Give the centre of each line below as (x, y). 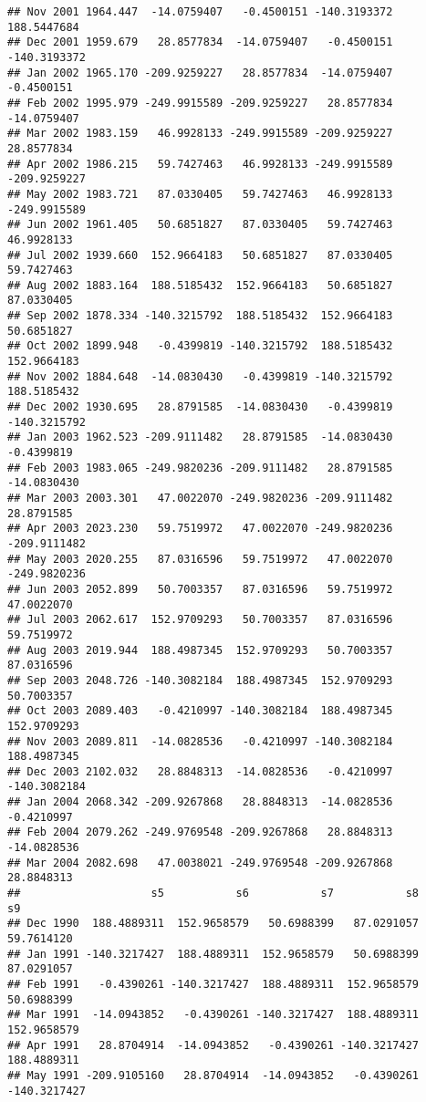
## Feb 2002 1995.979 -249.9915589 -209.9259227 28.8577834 (200, 103)
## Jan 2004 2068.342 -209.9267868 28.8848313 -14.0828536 (200, 802)
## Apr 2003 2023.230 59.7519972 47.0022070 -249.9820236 (200, 529)
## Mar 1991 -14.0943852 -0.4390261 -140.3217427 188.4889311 (213, 1015)
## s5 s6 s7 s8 (213, 894)
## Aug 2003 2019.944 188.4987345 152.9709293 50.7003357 (200, 650)
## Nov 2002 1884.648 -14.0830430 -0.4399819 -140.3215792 (200, 376)
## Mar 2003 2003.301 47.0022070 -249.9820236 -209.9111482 (200, 498)
